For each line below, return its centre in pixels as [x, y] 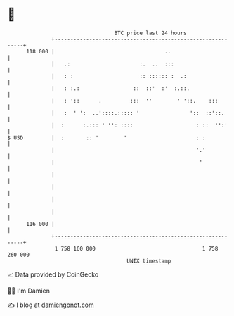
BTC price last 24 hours [151, 33]
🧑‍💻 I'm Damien [29, 291]
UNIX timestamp [149, 261]
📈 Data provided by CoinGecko [53, 274]
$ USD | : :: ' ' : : [106, 138]
